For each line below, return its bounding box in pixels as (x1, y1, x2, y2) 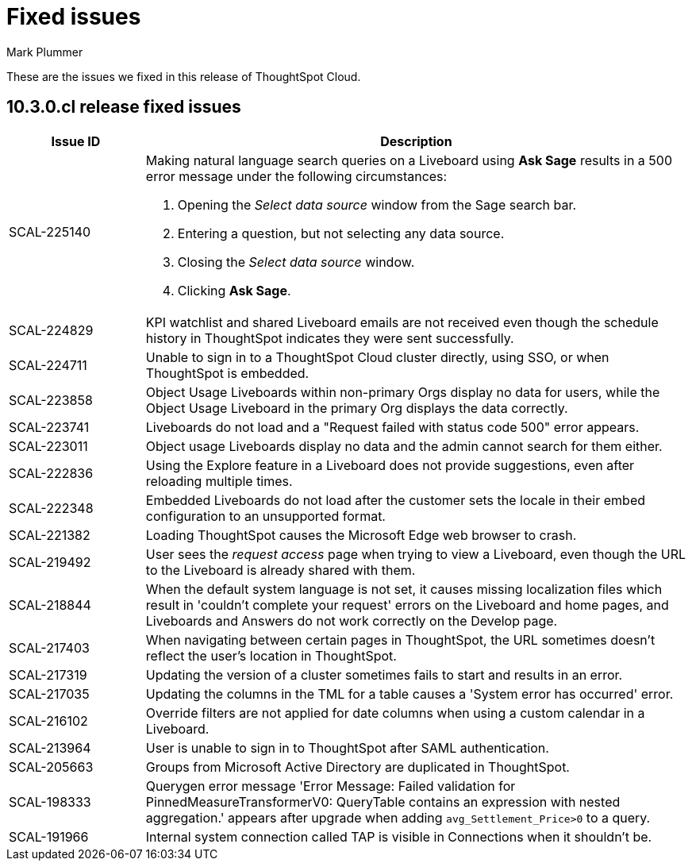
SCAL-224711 (9, 356, 87, 373)
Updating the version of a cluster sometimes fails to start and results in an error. (145, 666, 623, 683)
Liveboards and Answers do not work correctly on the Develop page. (145, 612, 558, 629)
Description (380, 133, 452, 149)
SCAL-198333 (9, 793, 91, 810)
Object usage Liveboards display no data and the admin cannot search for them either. (145, 437, 663, 454)
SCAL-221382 (9, 526, 90, 543)
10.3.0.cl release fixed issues (6, 97, 241, 118)
